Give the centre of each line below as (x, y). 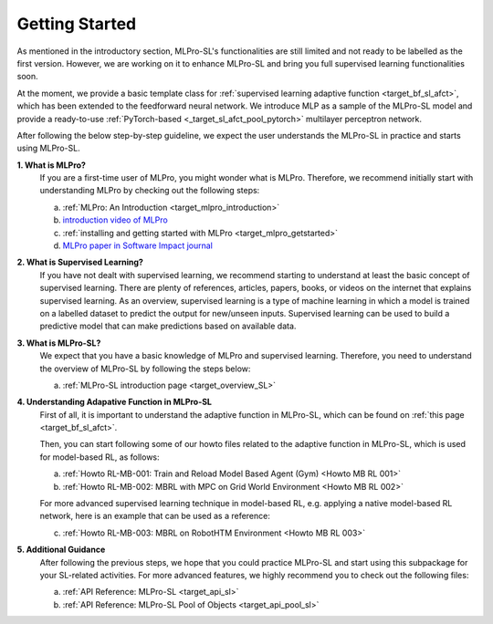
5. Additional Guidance (61, 550)
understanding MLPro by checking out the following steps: (150, 191)
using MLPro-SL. (49, 148)
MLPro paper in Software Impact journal (138, 245)
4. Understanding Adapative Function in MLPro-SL (115, 402)
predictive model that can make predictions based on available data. (168, 326)
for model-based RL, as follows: (100, 457)
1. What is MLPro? (52, 165)
